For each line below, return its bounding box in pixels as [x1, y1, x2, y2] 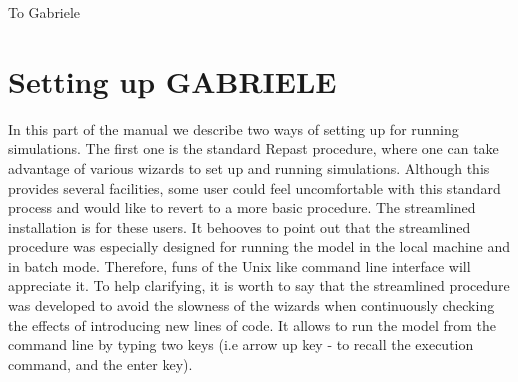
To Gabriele [8, 2, 81, 22]
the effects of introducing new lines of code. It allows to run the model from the [8, 314, 496, 335]
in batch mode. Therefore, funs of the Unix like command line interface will [8, 255, 471, 276]
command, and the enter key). [8, 353, 193, 374]
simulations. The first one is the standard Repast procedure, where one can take [8, 138, 499, 159]
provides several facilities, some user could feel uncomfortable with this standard [8, 177, 501, 198]
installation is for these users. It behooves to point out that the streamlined [8, 216, 471, 237]
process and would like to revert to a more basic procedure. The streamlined [8, 197, 476, 218]
